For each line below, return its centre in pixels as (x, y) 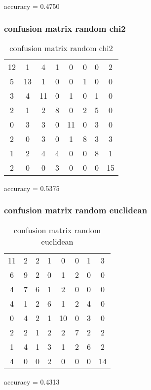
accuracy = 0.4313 (32, 381)
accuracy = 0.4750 (32, 6)
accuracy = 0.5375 (32, 188)
